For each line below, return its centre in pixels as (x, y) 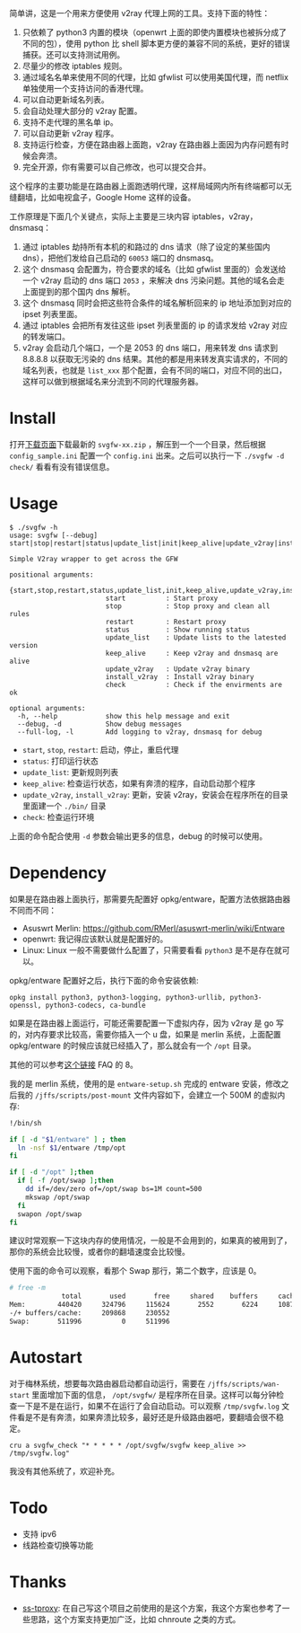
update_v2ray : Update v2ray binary (178, 669)
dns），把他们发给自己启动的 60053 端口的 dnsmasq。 (120, 258)
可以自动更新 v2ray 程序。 (70, 133)
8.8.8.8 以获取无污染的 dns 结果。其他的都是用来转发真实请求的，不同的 (155, 359)
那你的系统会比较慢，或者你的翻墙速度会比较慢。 (99, 1252)
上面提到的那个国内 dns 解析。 (78, 291)
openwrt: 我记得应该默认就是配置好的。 (95, 939)
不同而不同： (33, 910)
